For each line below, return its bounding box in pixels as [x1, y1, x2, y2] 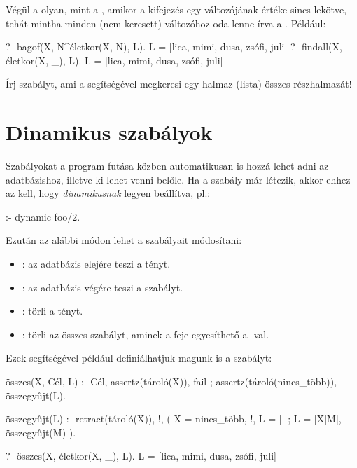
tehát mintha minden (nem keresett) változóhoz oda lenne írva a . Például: [6, 15, 326, 30]
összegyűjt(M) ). [6, 425, 76, 439]
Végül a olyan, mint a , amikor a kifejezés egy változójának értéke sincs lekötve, [6, 2, 347, 16]
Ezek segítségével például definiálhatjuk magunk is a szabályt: [6, 350, 272, 365]
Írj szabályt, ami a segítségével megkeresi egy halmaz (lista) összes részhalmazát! [6, 76, 352, 91]
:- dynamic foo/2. [6, 209, 80, 223]
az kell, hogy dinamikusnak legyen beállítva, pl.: [6, 186, 211, 200]
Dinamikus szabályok [6, 118, 213, 146]
